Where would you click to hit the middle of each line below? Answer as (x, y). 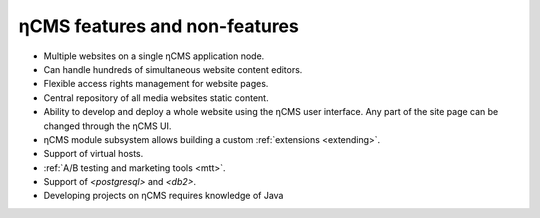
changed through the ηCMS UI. (107, 126)
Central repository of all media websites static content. (156, 97)
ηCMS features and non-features (158, 26)
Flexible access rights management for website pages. (156, 84)
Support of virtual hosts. (93, 154)
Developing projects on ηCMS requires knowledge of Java (163, 196)
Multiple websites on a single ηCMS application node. (154, 56)
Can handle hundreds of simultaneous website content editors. (173, 69)
